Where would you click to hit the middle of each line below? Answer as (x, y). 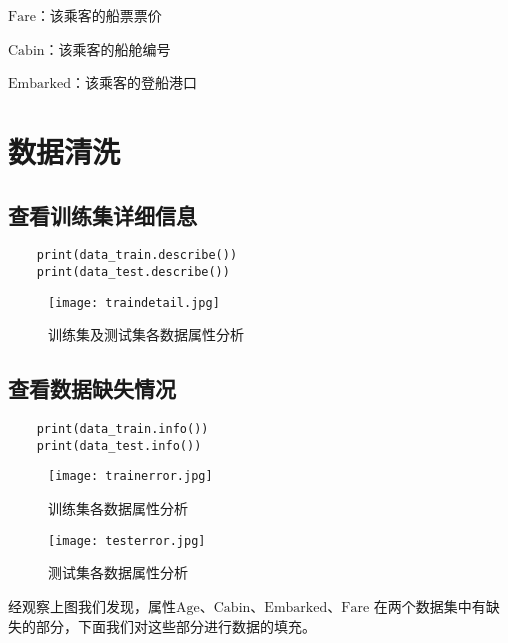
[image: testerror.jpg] (127, 540)
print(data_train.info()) (122, 429)
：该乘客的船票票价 (98, 15)
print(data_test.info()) (119, 445)
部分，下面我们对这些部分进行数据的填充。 (175, 625)
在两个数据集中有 (429, 605)
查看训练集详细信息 (102, 214)
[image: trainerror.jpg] (130, 476)
